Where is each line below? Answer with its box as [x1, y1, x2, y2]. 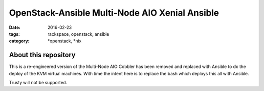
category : [9, 38, 30, 44]
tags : [9, 31, 20, 37]
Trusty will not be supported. [9, 80, 67, 86]
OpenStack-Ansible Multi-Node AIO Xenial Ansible [9, 7, 220, 18]
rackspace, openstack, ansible [47, 31, 110, 37]
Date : [9, 24, 21, 30]
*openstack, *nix [47, 38, 82, 44]
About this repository [9, 51, 76, 59]
